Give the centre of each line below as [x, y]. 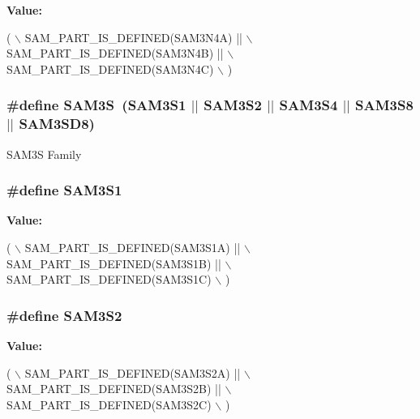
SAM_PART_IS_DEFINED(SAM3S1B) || [114, 263]
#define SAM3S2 [64, 315]
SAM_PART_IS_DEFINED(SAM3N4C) [110, 68]
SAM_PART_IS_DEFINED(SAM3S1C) [109, 279]
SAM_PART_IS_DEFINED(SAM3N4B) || [115, 53]
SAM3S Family [44, 154]
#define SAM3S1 [64, 190]
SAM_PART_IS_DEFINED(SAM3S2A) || [133, 372]
